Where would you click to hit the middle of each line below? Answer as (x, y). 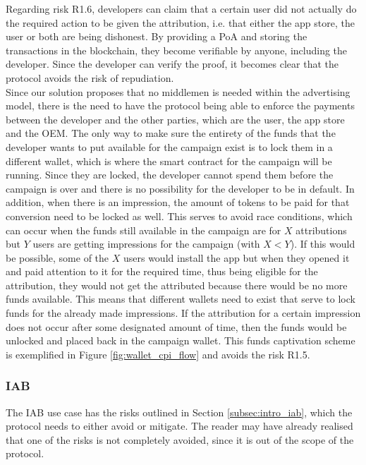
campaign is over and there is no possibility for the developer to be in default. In (180, 188)
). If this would (323, 244)
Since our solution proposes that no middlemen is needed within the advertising (178, 91)
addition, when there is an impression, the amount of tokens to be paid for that (178, 202)
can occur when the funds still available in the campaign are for (144, 230)
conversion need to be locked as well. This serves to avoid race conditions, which (179, 216)
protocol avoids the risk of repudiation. (90, 77)
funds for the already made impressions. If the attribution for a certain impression (183, 313)
